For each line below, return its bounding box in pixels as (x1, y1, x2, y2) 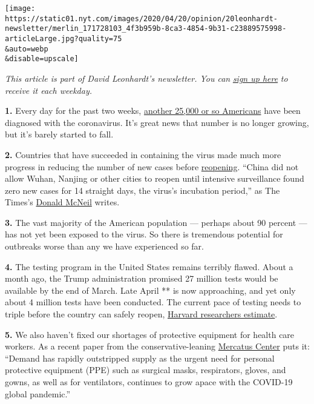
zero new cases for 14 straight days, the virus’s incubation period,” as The (5, 184, 280, 196)
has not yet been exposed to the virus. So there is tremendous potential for (5, 228, 283, 240)
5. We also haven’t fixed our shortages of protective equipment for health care (5, 328, 295, 340)
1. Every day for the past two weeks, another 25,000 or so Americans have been (5, 104, 301, 117)
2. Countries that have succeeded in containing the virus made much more (5, 148, 281, 161)
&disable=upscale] (5, 55, 79, 64)
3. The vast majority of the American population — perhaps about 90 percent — (5, 216, 307, 228)
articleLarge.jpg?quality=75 (5, 34, 122, 43)
